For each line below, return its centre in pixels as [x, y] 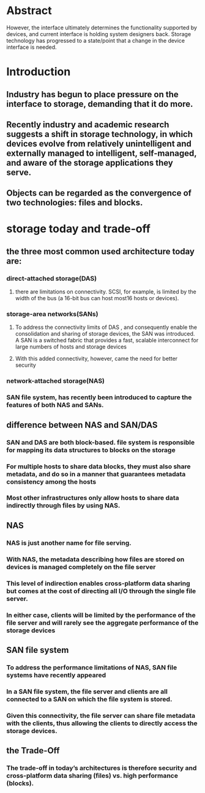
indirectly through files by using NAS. [63, 506]
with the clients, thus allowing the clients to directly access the [102, 723]
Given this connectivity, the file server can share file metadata [101, 715]
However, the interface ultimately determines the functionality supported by [102, 28]
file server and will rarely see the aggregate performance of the [102, 622]
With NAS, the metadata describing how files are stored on [95, 559]
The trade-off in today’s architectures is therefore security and [102, 768]
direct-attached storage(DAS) [51, 278]
